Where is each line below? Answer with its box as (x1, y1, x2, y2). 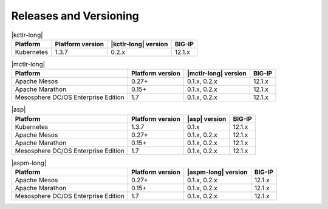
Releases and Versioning (11, 9, 140, 22)
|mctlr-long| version (187, 69, 247, 78)
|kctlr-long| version (111, 39, 168, 48)
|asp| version (187, 114, 227, 123)
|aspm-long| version (187, 168, 248, 176)
